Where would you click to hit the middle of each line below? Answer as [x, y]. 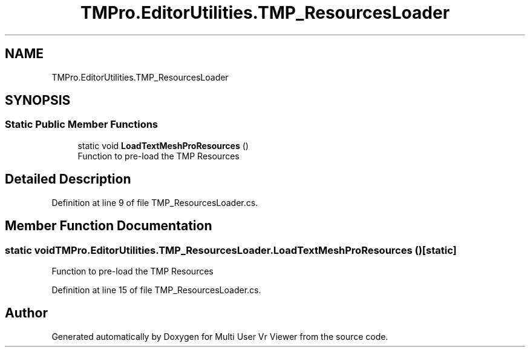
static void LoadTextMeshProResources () [163, 145]
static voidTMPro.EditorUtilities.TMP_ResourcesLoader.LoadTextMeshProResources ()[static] [231, 250]
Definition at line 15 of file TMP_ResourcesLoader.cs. [156, 290]
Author [26, 313]
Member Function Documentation [109, 226]
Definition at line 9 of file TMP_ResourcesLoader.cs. [155, 202]
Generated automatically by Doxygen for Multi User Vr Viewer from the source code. [220, 336]
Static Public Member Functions [82, 125]
